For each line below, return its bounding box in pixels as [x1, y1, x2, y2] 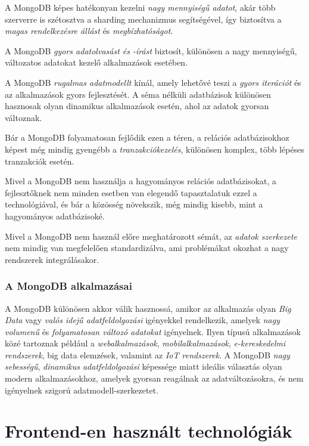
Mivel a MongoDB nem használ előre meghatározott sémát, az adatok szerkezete [5, 230, 297, 242]
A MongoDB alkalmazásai [5, 278, 132, 293]
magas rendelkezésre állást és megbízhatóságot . [5, 24, 173, 37]
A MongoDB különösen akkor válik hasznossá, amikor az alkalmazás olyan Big [5, 302, 291, 314]
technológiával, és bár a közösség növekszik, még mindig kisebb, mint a [5, 198, 263, 210]
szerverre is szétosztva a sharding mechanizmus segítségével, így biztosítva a [5, 13, 282, 25]
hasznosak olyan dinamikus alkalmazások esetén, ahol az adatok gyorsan [5, 100, 269, 112]
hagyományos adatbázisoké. [5, 209, 105, 222]
